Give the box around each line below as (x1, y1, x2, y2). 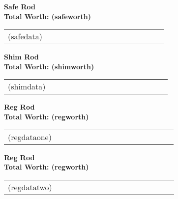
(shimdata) (8, 81, 46, 92)
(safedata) (8, 30, 42, 42)
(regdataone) (8, 131, 52, 142)
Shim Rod (4, 52, 39, 62)
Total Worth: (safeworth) (4, 11, 91, 21)
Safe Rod (4, 1, 35, 11)
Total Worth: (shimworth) (4, 61, 94, 71)
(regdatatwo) (8, 181, 52, 193)
